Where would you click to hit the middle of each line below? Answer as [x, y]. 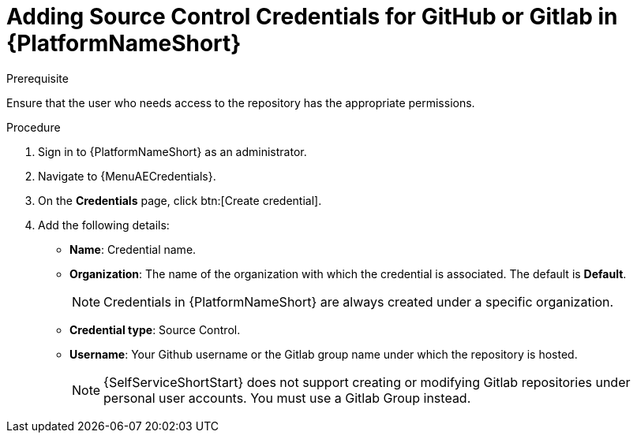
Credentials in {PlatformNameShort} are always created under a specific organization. [359, 301]
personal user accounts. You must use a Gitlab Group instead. [287, 398]
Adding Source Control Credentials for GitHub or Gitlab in [312, 17]
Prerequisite [37, 78]
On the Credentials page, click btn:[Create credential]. [180, 200]
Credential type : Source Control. [155, 329]
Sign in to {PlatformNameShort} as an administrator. [172, 151]
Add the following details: [104, 225]
